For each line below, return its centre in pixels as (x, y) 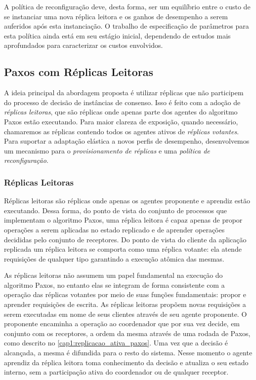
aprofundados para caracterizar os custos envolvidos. (84, 45)
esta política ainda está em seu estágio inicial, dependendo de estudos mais (117, 35)
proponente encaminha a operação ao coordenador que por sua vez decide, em (122, 323)
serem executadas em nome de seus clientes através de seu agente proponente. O (126, 314)
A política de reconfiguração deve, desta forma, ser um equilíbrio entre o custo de (127, 6)
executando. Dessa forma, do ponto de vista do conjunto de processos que (116, 210)
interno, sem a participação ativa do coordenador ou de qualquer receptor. (116, 372)
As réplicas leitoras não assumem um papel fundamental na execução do (113, 275)
